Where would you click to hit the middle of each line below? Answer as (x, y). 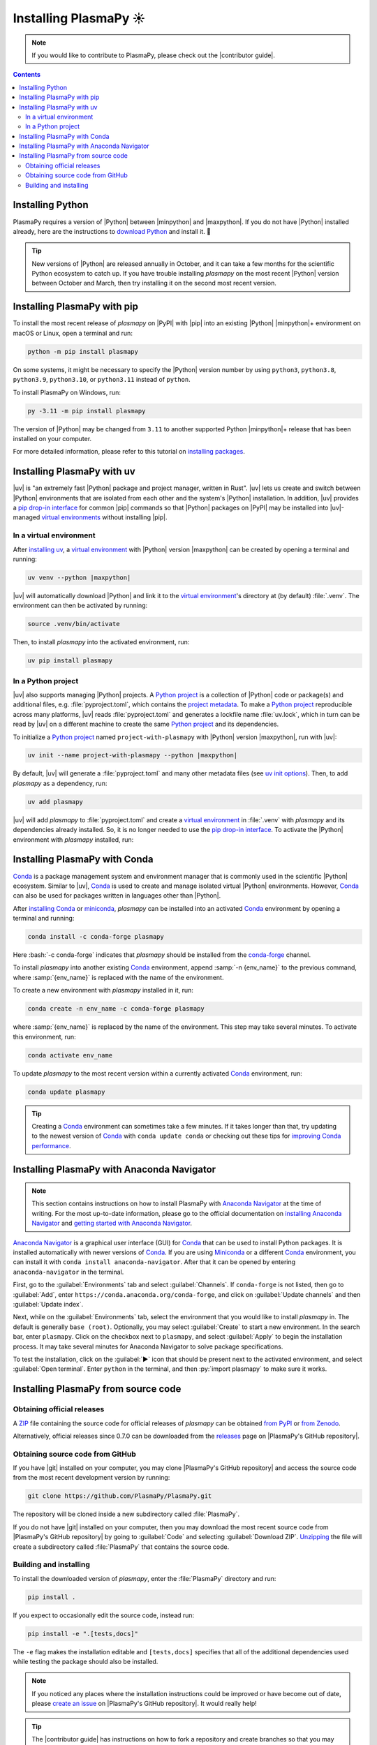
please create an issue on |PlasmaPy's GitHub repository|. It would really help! (145, 1704)
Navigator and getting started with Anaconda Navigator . (112, 1223)
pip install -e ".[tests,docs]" (83, 1634)
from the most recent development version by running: (91, 1478)
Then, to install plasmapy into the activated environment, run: (101, 642)
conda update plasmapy (66, 1092)
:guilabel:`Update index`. (48, 1304)
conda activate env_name (70, 1055)
